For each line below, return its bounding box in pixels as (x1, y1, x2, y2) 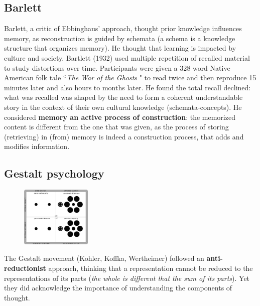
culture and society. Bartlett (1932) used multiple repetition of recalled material (4, 52, 250, 63)
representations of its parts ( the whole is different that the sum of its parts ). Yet (4, 272, 250, 283)
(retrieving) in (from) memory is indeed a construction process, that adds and (4, 131, 244, 141)
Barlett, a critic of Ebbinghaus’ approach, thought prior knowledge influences (4, 23, 242, 34)
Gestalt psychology (4, 166, 104, 181)
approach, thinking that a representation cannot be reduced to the (48, 262, 253, 273)
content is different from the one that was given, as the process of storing (4, 121, 229, 132)
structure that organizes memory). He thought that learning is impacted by (4, 43, 236, 53)
